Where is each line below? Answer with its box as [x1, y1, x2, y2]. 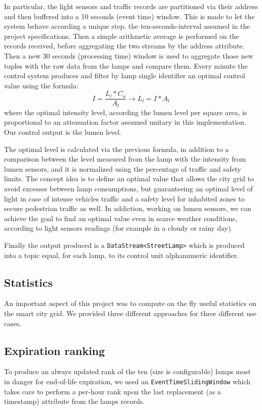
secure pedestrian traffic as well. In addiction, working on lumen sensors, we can [4, 203, 251, 214]
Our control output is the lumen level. [4, 127, 122, 137]
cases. [4, 318, 22, 328]
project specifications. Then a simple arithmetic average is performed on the [4, 30, 239, 41]
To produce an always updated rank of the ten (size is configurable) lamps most [4, 366, 251, 377]
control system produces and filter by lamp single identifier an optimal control [4, 70, 245, 81]
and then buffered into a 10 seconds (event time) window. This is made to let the [4, 11, 255, 21]
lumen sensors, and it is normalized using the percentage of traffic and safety [4, 163, 241, 174]
